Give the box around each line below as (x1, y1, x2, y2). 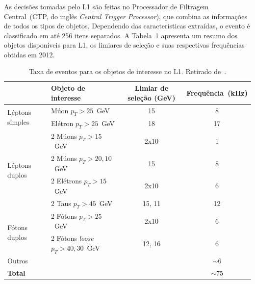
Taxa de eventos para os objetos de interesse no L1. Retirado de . (28, 66, 227, 76)
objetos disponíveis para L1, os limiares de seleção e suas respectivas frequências (4, 40, 245, 50)
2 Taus (51, 198, 71, 208)
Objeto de (51, 83, 85, 93)
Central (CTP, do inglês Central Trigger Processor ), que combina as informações (4, 11, 247, 21)
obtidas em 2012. (4, 49, 55, 59)
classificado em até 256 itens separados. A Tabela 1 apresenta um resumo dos (4, 30, 237, 40)
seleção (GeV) (127, 92, 176, 103)
